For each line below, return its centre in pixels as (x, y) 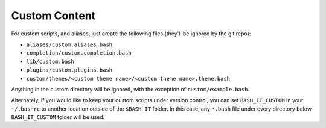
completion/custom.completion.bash (79, 53)
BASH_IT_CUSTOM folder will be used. (58, 117)
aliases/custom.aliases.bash (69, 44)
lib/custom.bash (50, 61)
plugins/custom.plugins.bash (69, 70)
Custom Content (53, 16)
